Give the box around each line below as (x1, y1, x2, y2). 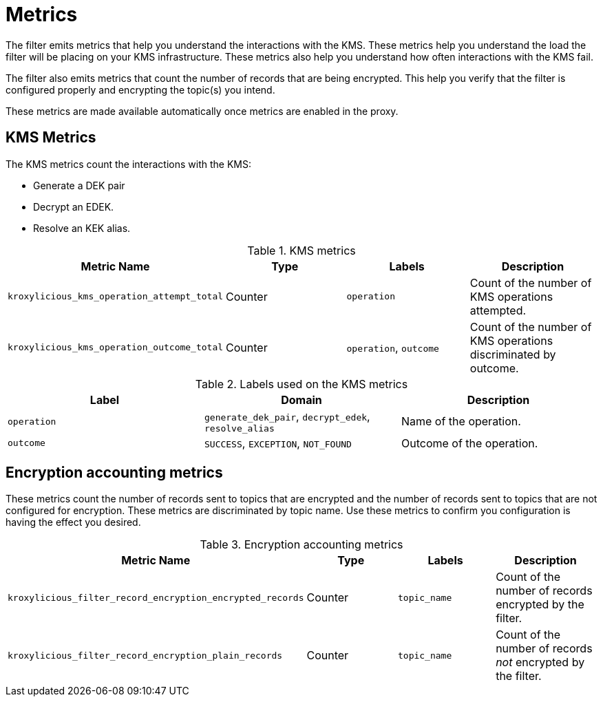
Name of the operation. (401, 414, 521, 429)
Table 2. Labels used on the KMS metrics (195, 376, 408, 391)
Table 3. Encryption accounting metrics (200, 538, 403, 552)
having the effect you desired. (6, 516, 141, 529)
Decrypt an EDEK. (33, 200, 114, 213)
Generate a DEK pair (33, 179, 125, 191)
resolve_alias (204, 423, 275, 434)
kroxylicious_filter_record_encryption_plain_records (8, 650, 283, 661)
